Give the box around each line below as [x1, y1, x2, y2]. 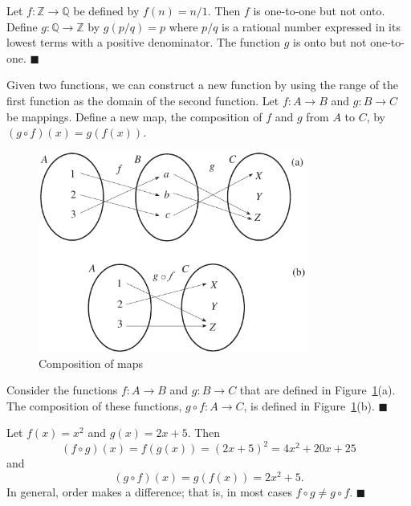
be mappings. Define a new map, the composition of [6, 108, 262, 124]
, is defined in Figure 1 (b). [243, 397, 375, 414]
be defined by [73, 2, 140, 18]
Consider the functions [6, 382, 118, 398]
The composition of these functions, [6, 397, 182, 414]
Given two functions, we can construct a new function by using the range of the [6, 76, 399, 93]
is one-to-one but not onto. [253, 2, 385, 18]
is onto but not [292, 34, 367, 51]
